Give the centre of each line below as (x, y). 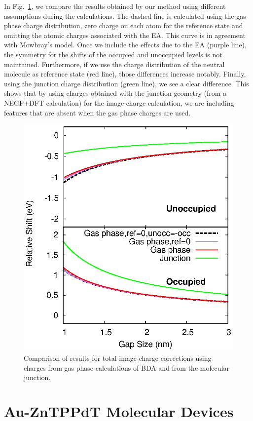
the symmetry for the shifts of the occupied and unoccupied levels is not (113, 54)
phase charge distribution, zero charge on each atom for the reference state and (124, 25)
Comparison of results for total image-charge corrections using (118, 358)
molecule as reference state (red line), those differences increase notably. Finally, (125, 74)
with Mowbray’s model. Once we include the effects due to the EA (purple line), (125, 45)
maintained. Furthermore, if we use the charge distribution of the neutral (114, 64)
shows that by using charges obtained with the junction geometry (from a (115, 93)
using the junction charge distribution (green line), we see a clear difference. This (126, 83)
